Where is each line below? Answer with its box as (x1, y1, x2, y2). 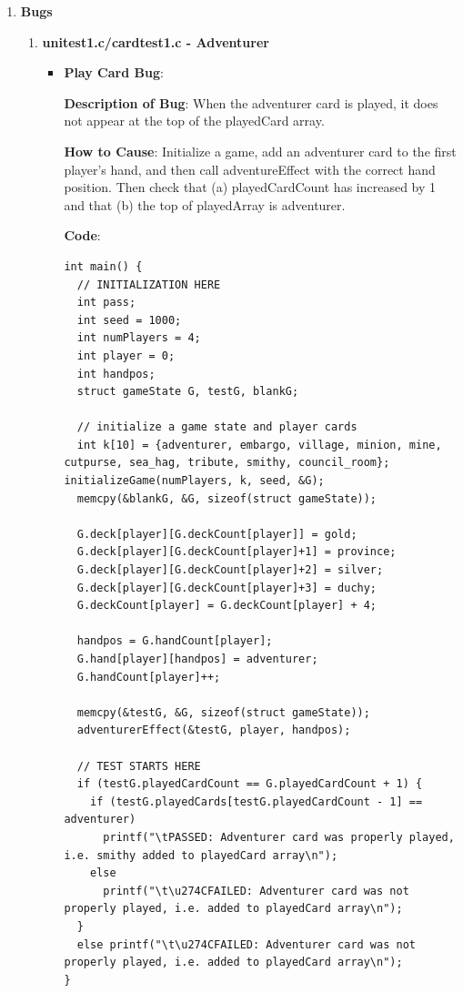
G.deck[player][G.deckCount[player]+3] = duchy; (76, 581, 377, 594)
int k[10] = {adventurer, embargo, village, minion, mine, (76, 438, 442, 451)
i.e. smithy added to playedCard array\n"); (64, 848, 338, 862)
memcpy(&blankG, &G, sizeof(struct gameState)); (76, 491, 377, 505)
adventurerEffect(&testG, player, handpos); (76, 724, 351, 737)
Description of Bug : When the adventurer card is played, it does (64, 93, 438, 112)
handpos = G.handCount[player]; (76, 634, 273, 648)
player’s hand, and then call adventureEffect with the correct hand (64, 159, 436, 178)
